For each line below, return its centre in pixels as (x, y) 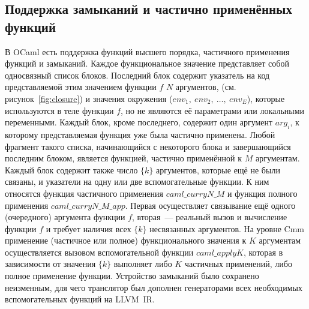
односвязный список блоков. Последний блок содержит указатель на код (137, 75)
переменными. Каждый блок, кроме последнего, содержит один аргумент (139, 122)
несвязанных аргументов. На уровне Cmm (227, 228)
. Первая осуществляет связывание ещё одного (210, 205)
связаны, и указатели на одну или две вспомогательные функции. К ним (137, 181)
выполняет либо (143, 264)
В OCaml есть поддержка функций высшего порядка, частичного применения (147, 51)
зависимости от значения (50, 264)
